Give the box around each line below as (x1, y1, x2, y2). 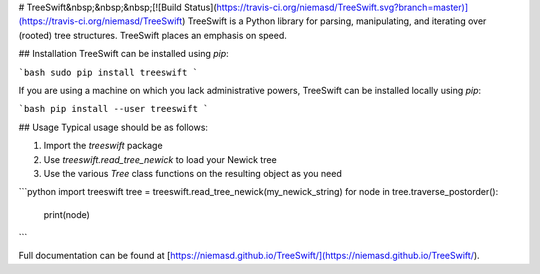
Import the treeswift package (43, 140, 164, 152)
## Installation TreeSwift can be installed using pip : (18, 48, 229, 60)
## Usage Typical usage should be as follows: (18, 121, 209, 133)
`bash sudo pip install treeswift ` (18, 66, 199, 78)
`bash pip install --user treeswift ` (18, 103, 209, 115)
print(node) (43, 208, 90, 220)
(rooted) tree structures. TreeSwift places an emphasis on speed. (18, 29, 287, 41)
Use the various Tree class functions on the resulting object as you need (43, 167, 342, 179)
